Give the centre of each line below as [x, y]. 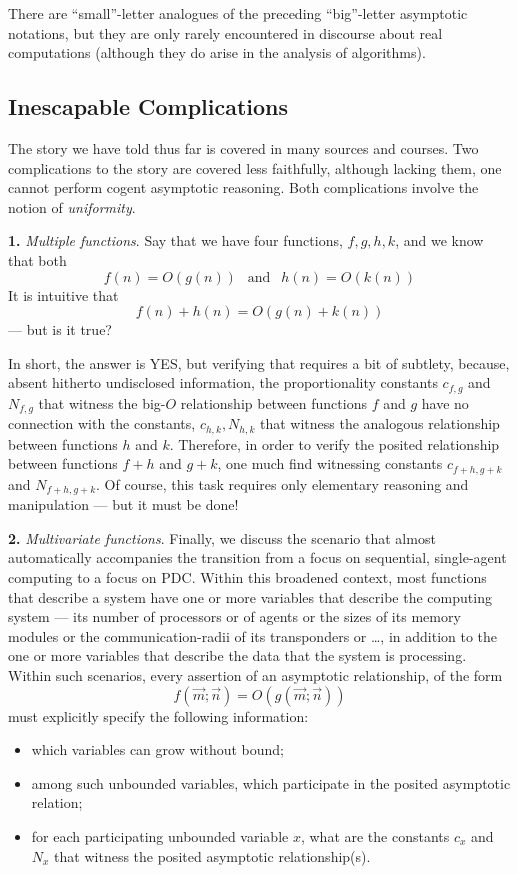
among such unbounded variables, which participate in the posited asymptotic [271, 782]
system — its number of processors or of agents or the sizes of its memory [234, 616]
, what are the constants [375, 835]
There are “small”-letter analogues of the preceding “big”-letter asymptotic [238, 13]
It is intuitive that [63, 294]
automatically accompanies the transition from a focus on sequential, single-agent [257, 557]
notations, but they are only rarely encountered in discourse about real [225, 32]
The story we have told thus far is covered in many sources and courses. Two [243, 147]
